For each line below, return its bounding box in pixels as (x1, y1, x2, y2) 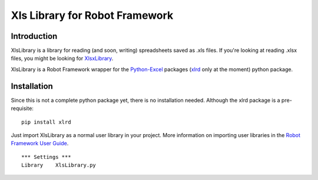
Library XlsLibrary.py (21, 162, 97, 169)
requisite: (11, 105, 34, 112)
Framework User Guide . (11, 140, 69, 147)
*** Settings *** (21, 154, 71, 160)
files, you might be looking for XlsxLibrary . (11, 55, 114, 62)
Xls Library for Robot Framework (11, 9, 174, 22)
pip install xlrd (21, 118, 71, 125)
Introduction (11, 31, 58, 41)
